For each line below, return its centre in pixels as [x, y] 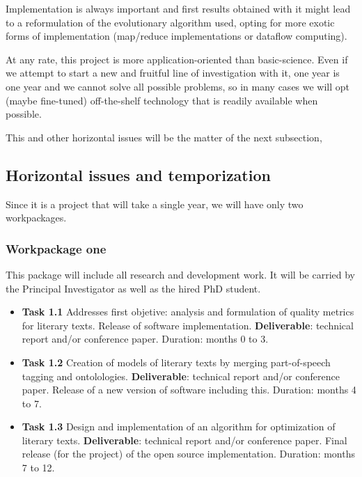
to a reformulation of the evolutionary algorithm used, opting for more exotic [170, 22]
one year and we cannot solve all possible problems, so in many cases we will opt [178, 86]
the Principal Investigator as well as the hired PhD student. [133, 288]
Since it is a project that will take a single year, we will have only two [155, 204]
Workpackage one [56, 248]
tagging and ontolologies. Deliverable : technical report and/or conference [181, 376]
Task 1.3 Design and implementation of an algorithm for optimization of [179, 427]
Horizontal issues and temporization [138, 174]
